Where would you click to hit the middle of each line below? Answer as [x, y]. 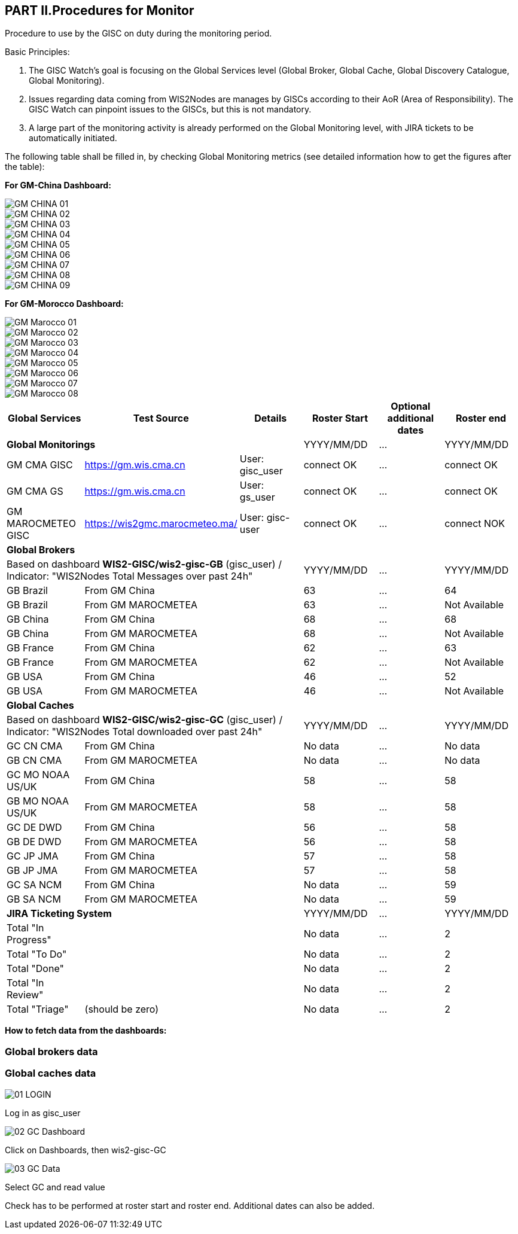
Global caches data [51, 1073]
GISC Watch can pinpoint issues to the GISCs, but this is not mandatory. [170, 109]
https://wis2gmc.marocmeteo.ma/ [161, 524]
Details [271, 418]
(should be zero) [122, 1009]
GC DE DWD [34, 828]
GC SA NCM [34, 885]
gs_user [257, 497]
